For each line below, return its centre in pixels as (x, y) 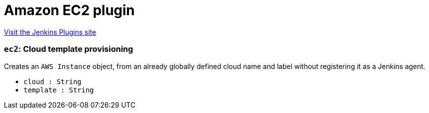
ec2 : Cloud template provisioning (69, 49)
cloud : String (53, 81)
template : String (59, 90)
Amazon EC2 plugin (69, 10)
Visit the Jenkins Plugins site (50, 32)
